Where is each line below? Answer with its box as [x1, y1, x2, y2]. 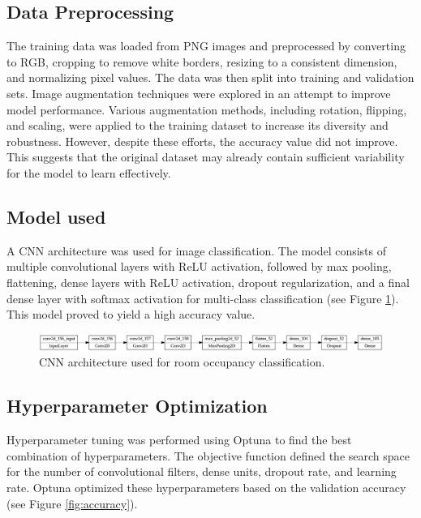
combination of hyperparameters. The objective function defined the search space [6, 447, 410, 464]
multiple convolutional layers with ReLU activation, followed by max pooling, [6, 258, 392, 275]
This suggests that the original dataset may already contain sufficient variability [6, 148, 405, 165]
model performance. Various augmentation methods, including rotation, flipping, [6, 101, 407, 118]
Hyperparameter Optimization [6, 393, 268, 418]
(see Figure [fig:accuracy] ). [6, 494, 138, 512]
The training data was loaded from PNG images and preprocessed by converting [6, 37, 406, 54]
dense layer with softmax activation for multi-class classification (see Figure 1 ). [6, 289, 399, 306]
